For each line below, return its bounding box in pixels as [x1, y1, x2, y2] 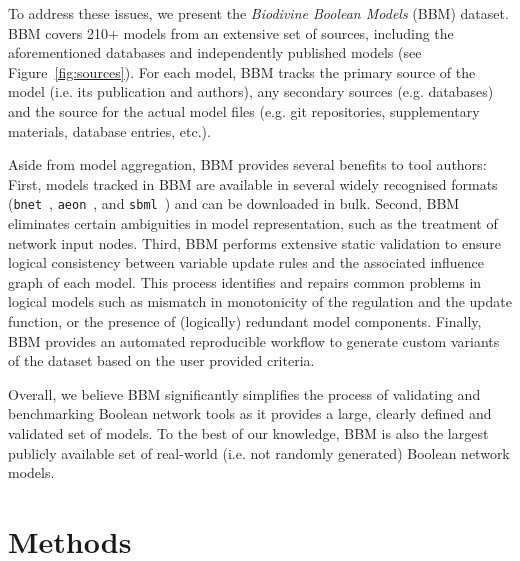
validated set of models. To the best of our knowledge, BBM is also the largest [8, 422, 489, 443]
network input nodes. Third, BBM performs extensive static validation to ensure [8, 232, 501, 253]
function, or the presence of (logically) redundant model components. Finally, [8, 310, 482, 331]
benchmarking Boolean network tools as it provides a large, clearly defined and [8, 403, 492, 424]
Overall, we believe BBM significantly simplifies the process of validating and [8, 383, 481, 404]
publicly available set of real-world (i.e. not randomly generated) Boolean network [8, 442, 510, 463]
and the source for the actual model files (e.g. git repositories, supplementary [8, 100, 480, 121]
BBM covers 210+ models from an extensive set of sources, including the [8, 22, 454, 43]
